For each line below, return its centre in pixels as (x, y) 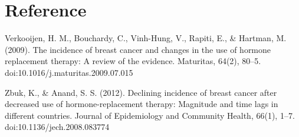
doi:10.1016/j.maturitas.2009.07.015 (69, 72)
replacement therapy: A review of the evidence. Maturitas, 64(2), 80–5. (133, 61)
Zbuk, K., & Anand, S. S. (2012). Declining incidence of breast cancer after (141, 92)
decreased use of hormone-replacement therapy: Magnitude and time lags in (142, 104)
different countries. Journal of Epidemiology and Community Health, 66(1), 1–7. (150, 115)
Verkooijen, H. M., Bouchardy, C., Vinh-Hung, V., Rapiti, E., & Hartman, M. (146, 38)
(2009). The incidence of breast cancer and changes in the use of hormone (138, 49)
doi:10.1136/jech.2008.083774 (57, 127)
